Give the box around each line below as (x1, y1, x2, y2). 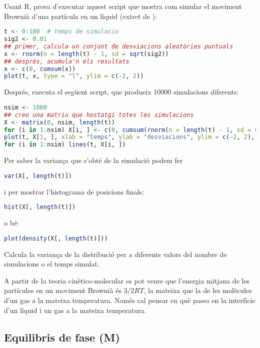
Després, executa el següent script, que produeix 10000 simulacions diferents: (4, 86, 239, 97)
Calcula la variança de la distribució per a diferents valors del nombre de (4, 248, 227, 259)
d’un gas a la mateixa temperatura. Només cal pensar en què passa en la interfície (4, 294, 255, 305)
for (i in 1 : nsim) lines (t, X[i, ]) (4, 141, 126, 148)
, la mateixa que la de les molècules (143, 285, 252, 295)
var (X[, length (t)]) (4, 172, 72, 179)
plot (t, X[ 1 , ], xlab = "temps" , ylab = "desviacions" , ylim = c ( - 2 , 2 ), (4, 133, 255, 141)
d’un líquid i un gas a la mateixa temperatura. (4, 304, 146, 315)
